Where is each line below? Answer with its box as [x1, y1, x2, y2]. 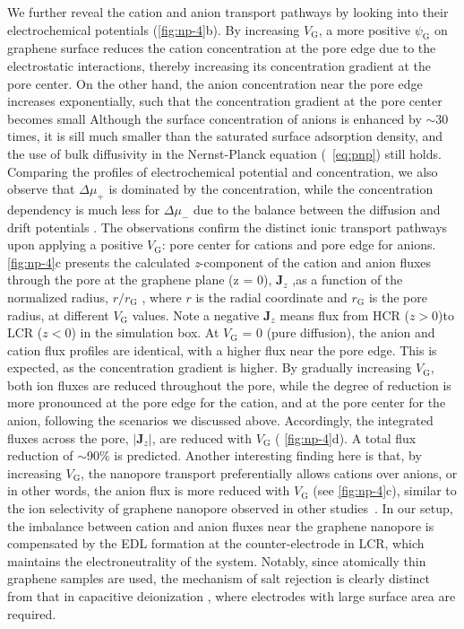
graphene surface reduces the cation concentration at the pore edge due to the [7, 39, 436, 57]
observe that [7, 179, 75, 198]
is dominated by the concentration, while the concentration [108, 179, 434, 198]
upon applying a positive [7, 235, 143, 254]
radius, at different [7, 305, 109, 324]
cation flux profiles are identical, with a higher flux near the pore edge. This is [7, 340, 437, 359]
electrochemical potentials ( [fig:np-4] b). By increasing [7, 20, 300, 39]
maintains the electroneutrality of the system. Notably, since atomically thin [7, 551, 426, 570]
